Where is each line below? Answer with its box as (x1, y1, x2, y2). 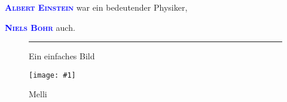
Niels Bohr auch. (5, 21, 75, 33)
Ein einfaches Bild (29, 50, 95, 62)
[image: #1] (29, 71, 76, 79)
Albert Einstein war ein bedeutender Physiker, (5, 1, 188, 13)
